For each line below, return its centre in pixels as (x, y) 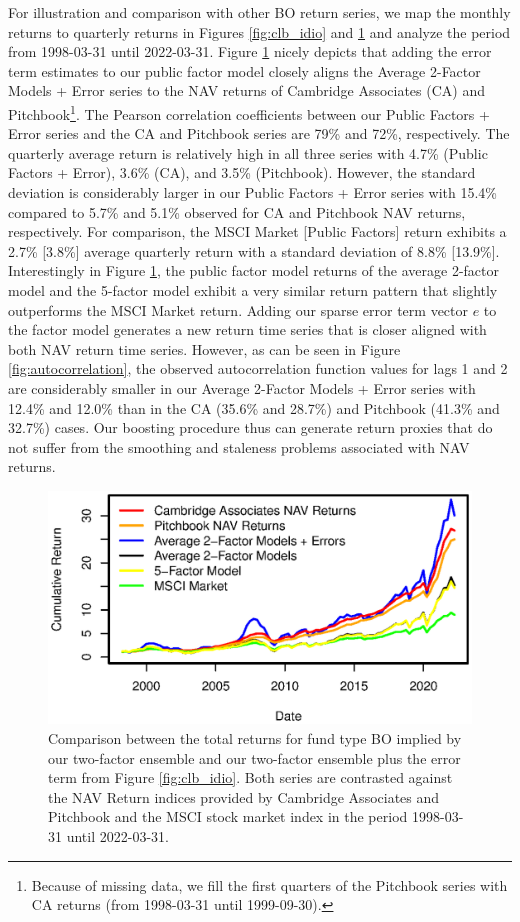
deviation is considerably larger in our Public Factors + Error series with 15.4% (253, 192)
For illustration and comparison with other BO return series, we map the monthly (259, 12)
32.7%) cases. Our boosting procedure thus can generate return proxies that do (250, 427)
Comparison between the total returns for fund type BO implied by (255, 738)
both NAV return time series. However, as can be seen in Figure (204, 348)
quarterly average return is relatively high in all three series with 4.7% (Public (248, 152)
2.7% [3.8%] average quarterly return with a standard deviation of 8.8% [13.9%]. (254, 250)
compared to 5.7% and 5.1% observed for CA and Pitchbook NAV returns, (237, 211)
